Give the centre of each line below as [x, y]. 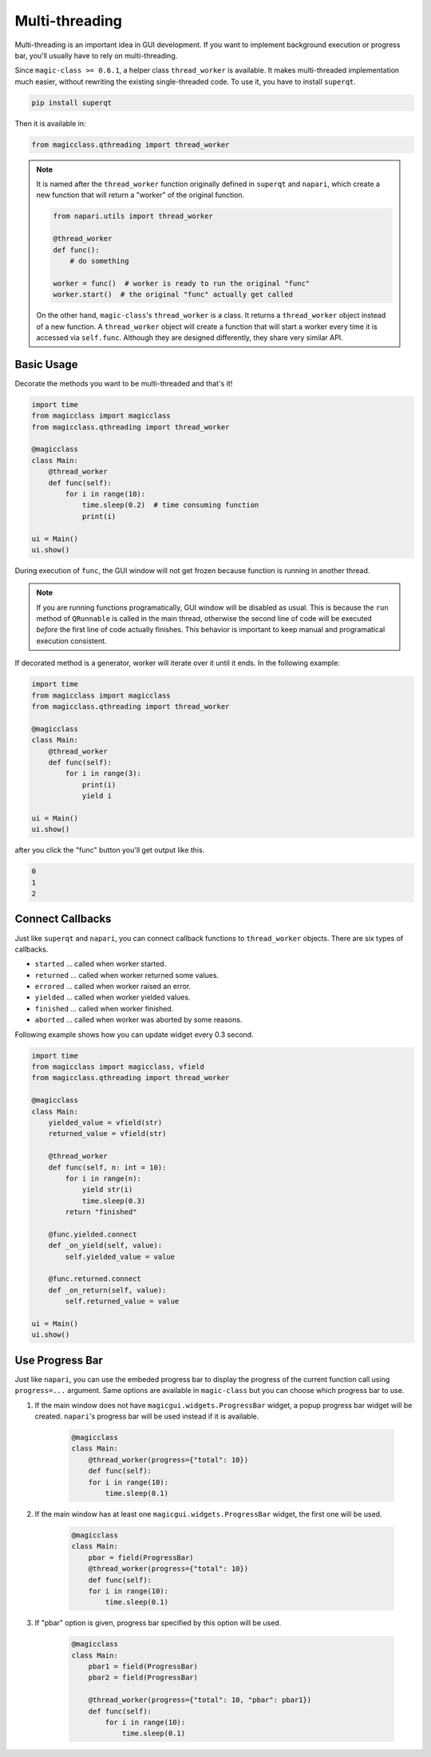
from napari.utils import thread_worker [133, 216]
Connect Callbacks [63, 919]
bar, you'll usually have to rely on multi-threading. [96, 55]
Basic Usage [46, 364]
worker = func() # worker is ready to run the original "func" [182, 283]
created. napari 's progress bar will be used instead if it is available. [147, 1416]
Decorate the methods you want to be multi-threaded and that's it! [124, 383]
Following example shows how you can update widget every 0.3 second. [134, 1035]
